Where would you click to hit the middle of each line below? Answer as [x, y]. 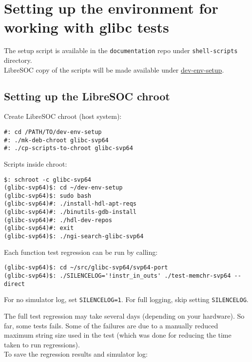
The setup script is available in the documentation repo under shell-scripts [121, 50]
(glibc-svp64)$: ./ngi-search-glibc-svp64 [74, 237]
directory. [18, 60]
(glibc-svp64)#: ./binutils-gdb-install [70, 212]
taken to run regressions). [42, 344]
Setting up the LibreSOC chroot [87, 96]
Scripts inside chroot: [36, 163]
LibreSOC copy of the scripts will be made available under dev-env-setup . [114, 69]
